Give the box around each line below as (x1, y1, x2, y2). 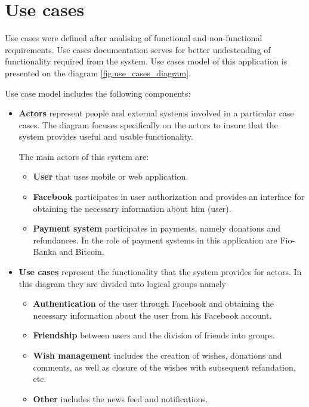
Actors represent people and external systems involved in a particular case (18, 107, 294, 119)
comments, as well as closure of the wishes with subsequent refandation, (33, 360, 296, 373)
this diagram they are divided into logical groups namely (18, 277, 226, 289)
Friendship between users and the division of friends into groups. (33, 329, 275, 341)
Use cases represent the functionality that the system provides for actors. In (18, 266, 302, 278)
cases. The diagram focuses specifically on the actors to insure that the (18, 118, 278, 131)
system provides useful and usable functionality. (18, 130, 193, 143)
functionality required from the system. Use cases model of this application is (5, 55, 288, 67)
